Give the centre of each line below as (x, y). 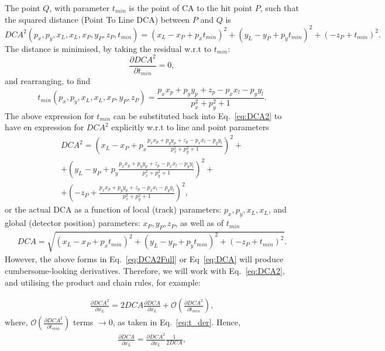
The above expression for (49, 115)
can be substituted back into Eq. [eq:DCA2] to (197, 115)
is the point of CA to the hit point (191, 8)
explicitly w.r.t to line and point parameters (190, 127)
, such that (279, 8)
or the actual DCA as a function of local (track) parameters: (113, 209)
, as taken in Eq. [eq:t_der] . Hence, (176, 322)
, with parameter (80, 8)
